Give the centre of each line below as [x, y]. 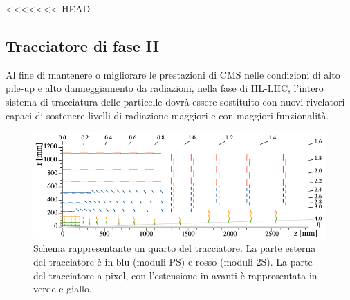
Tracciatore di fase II [82, 45]
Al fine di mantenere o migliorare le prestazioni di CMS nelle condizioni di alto [173, 74]
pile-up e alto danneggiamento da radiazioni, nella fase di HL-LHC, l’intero [165, 88]
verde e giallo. [63, 289]
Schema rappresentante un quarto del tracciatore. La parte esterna [175, 248]
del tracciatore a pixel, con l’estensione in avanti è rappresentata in [175, 275]
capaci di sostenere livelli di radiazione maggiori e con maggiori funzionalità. [167, 115]
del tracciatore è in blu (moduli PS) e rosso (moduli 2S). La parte [173, 262]
